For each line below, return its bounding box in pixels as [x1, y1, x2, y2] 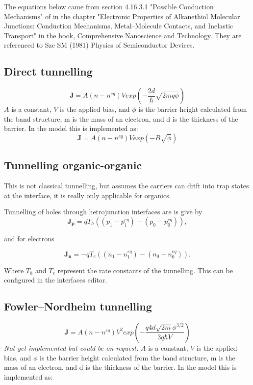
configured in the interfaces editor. [4, 275, 107, 285]
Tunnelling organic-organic [4, 157, 142, 173]
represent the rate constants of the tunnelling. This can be [57, 265, 233, 275]
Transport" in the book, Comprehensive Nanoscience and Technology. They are [4, 30, 242, 40]
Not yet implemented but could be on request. [4, 342, 139, 353]
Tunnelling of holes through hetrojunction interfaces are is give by [4, 206, 202, 217]
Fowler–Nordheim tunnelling [4, 299, 152, 314]
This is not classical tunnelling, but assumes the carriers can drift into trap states [4, 180, 249, 191]
